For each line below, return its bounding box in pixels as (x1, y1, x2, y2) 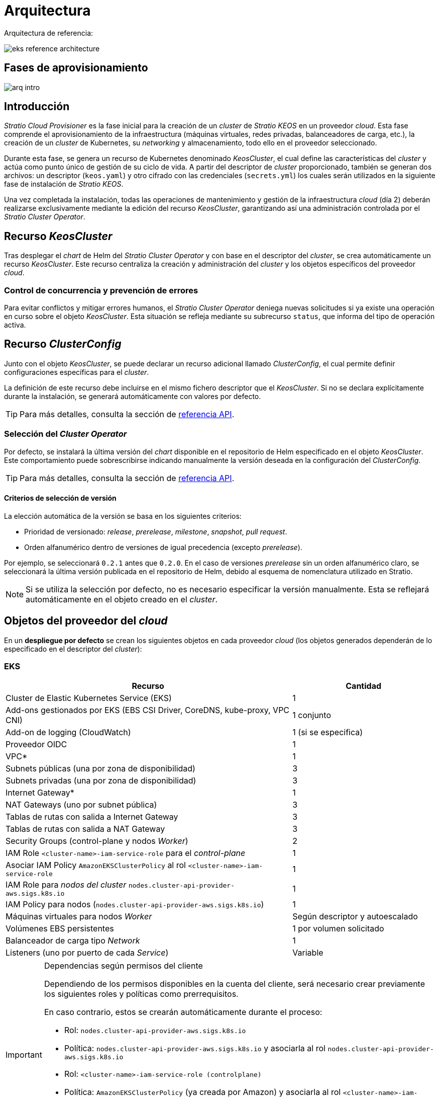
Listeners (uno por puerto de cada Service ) (6, 948, 169, 958)
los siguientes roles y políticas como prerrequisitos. (44, 989, 239, 999)
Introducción (4, 100, 70, 113)
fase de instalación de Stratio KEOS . (4, 180, 124, 189)
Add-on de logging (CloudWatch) (6, 727, 131, 738)
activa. (4, 321, 26, 330)
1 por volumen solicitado (292, 923, 384, 934)
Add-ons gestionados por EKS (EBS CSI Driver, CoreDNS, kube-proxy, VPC (6, 705, 290, 716)
